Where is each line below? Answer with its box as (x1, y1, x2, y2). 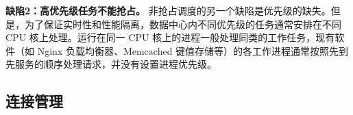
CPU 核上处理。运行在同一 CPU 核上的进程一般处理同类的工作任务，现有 (5, 30, 335, 44)
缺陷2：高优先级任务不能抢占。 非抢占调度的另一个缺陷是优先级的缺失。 (5, 3, 331, 17)
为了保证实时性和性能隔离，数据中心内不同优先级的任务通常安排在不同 (24, 16, 341, 31)
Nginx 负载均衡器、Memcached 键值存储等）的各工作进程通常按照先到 (37, 43, 349, 57)
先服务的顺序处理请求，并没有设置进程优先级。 (5, 57, 217, 71)
